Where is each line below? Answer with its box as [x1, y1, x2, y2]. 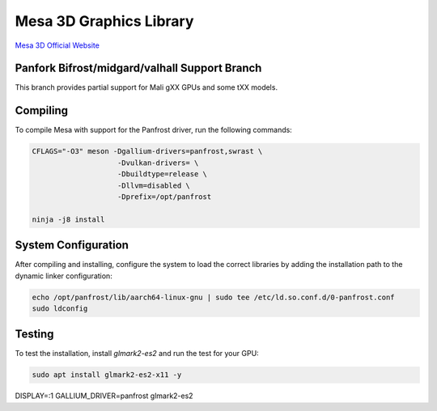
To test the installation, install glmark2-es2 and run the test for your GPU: [15, 349, 259, 358]
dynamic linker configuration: [15, 271, 112, 281]
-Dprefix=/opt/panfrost [117, 192, 212, 201]
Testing [15, 328, 54, 341]
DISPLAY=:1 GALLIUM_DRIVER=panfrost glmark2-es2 [15, 391, 193, 400]
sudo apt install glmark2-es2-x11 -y [32, 371, 182, 379]
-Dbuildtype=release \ [117, 170, 208, 179]
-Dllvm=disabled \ [117, 180, 190, 190]
